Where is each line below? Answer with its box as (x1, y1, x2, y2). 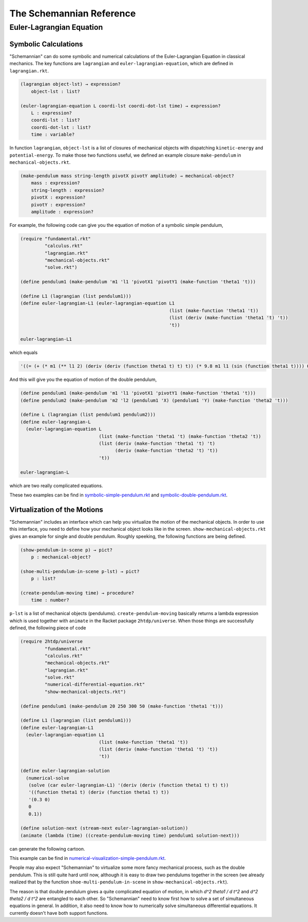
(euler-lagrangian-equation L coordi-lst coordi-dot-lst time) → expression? (20, 103, 221, 109)
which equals (9, 350, 38, 356)
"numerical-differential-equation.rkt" (44, 682, 145, 687)
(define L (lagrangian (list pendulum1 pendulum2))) (20, 412, 156, 418)
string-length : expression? (31, 187, 105, 193)
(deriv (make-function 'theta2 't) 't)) (114, 448, 218, 454)
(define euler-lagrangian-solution (20, 768, 110, 774)
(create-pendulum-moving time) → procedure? (20, 590, 134, 596)
